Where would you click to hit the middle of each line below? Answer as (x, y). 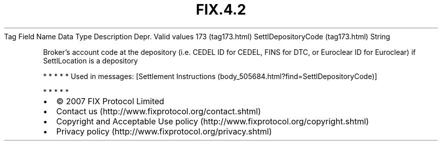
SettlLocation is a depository (91, 60)
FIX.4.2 (221, 10)
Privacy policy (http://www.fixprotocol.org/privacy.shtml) (164, 131)
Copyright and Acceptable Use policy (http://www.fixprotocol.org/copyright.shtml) (213, 121)
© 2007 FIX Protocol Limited (110, 101)
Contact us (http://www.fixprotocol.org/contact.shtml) (159, 111)
